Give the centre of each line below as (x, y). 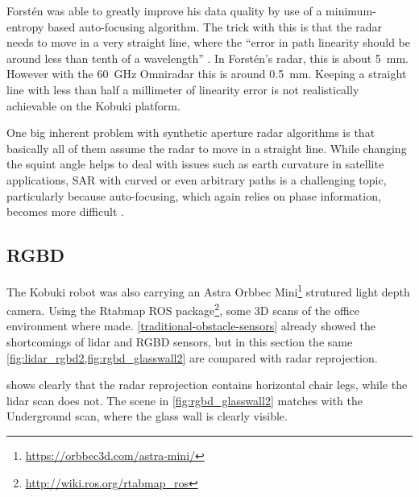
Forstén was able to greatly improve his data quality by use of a (164, 10)
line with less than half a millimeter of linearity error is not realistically (183, 89)
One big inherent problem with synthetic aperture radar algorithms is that (191, 133)
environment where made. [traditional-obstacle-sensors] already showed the (191, 326)
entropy (25, 26)
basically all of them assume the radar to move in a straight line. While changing (207, 148)
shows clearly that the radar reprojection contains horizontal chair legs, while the (207, 385)
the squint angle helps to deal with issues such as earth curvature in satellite (195, 164)
